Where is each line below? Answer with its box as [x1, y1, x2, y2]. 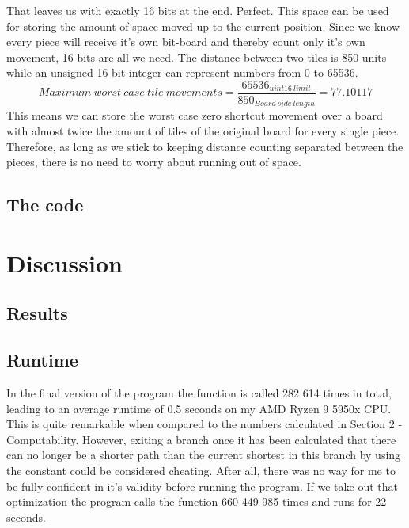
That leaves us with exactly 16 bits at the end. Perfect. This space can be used [6, 2, 389, 18]
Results [6, 301, 68, 325]
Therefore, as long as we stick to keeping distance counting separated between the [6, 138, 403, 154]
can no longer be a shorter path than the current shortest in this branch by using [6, 446, 401, 463]
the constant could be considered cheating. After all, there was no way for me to [6, 462, 396, 478]
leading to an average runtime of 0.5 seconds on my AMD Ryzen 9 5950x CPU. [6, 400, 392, 416]
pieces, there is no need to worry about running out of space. [6, 154, 301, 170]
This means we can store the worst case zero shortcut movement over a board [6, 107, 383, 123]
